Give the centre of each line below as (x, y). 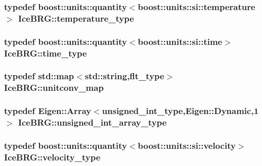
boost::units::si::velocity (187, 145)
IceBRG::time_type (46, 53)
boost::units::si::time (180, 41)
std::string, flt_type (124, 76)
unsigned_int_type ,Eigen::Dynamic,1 (180, 111)
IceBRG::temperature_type (76, 18)
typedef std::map (39, 76)
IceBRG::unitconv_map (54, 88)
